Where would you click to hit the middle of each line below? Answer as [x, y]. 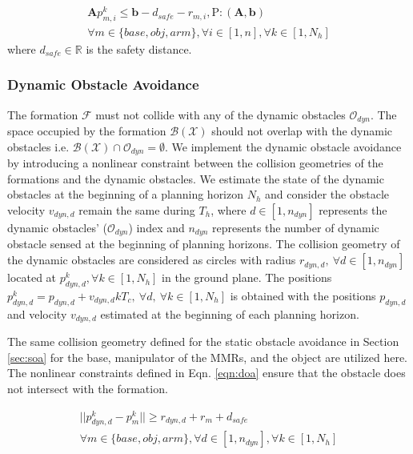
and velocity [37, 313]
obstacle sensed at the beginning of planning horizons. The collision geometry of [204, 244]
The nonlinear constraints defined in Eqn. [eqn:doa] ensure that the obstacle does [206, 373]
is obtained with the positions [303, 295]
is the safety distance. [139, 48]
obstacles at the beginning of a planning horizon [126, 194]
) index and [156, 228]
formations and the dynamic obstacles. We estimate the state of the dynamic [196, 178]
